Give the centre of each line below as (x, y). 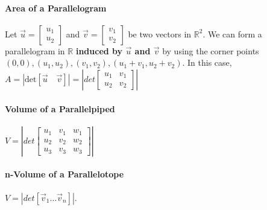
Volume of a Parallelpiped (60, 108)
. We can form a (232, 33)
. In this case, (207, 62)
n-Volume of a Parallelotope (64, 174)
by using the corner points (211, 50)
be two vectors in (160, 33)
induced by (99, 50)
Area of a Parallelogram (56, 8)
